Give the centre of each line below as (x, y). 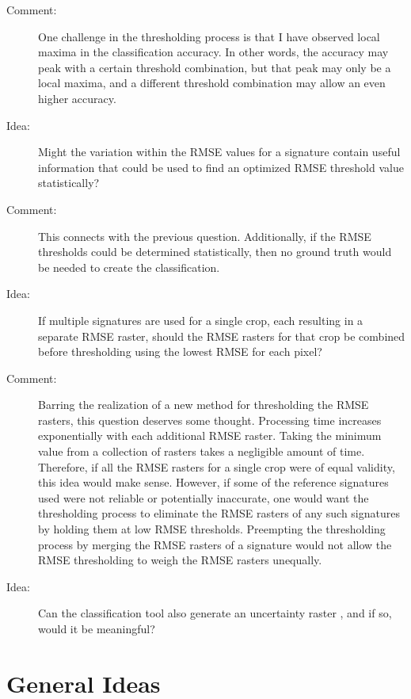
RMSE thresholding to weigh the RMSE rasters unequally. (180, 560)
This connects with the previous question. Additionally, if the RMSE (205, 236)
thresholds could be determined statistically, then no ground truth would (215, 252)
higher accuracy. (77, 98)
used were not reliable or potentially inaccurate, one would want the (204, 497)
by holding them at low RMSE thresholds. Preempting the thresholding (212, 529)
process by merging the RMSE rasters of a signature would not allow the (215, 544)
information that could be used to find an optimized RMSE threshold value (221, 167)
